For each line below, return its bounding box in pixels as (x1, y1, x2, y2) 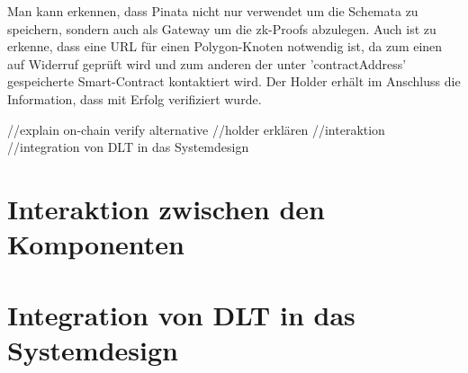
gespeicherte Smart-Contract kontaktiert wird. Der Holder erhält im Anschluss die (7, 72, 461, 91)
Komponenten (7, 226, 184, 262)
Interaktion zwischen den (7, 190, 325, 226)
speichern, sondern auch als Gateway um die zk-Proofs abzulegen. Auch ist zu (7, 19, 436, 38)
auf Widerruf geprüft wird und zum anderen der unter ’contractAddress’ (7, 54, 407, 73)
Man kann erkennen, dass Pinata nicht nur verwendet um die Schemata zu (7, 2, 418, 20)
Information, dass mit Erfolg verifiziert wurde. (7, 89, 262, 108)
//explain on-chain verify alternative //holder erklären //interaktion (7, 120, 385, 138)
